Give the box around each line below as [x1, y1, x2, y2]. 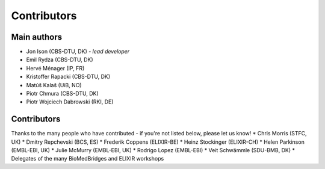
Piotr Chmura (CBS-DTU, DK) [26, 90, 99, 97]
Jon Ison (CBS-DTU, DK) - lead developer [26, 48, 130, 55]
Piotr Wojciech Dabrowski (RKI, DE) [26, 98, 114, 105]
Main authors [11, 32, 63, 42]
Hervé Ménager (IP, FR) [26, 64, 85, 72]
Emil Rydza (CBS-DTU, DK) [26, 56, 93, 63]
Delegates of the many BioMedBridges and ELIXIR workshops [11, 155, 164, 162]
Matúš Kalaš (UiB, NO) [26, 81, 82, 88]
